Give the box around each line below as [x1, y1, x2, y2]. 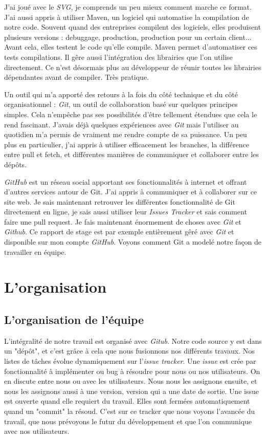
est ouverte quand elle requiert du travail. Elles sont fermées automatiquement [4, 396, 250, 406]
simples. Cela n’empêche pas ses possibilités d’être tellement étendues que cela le [4, 108, 257, 119]
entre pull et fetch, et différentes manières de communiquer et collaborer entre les [4, 149, 259, 160]
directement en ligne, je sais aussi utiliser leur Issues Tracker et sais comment [4, 206, 247, 217]
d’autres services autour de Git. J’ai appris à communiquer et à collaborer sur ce [4, 186, 257, 197]
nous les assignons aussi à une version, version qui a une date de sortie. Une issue [4, 385, 259, 396]
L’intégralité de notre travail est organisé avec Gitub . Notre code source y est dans [4, 335, 262, 346]
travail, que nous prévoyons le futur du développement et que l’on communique [4, 415, 252, 426]
